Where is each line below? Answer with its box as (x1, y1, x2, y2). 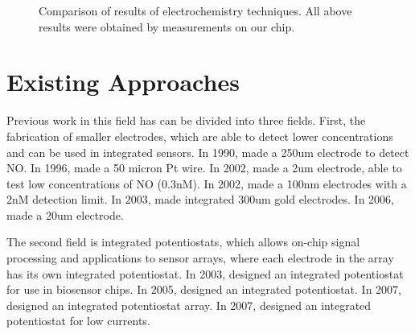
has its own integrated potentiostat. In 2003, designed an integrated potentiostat (6, 265, 404, 282)
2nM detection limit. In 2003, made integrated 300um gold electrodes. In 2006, (6, 191, 394, 208)
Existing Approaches (6, 65, 240, 98)
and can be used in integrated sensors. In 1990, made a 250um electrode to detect (6, 143, 409, 160)
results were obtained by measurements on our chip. (39, 18, 295, 35)
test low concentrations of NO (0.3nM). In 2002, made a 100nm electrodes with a (6, 175, 407, 192)
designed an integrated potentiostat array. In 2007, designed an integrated (6, 296, 372, 313)
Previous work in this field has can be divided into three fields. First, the (6, 112, 366, 129)
